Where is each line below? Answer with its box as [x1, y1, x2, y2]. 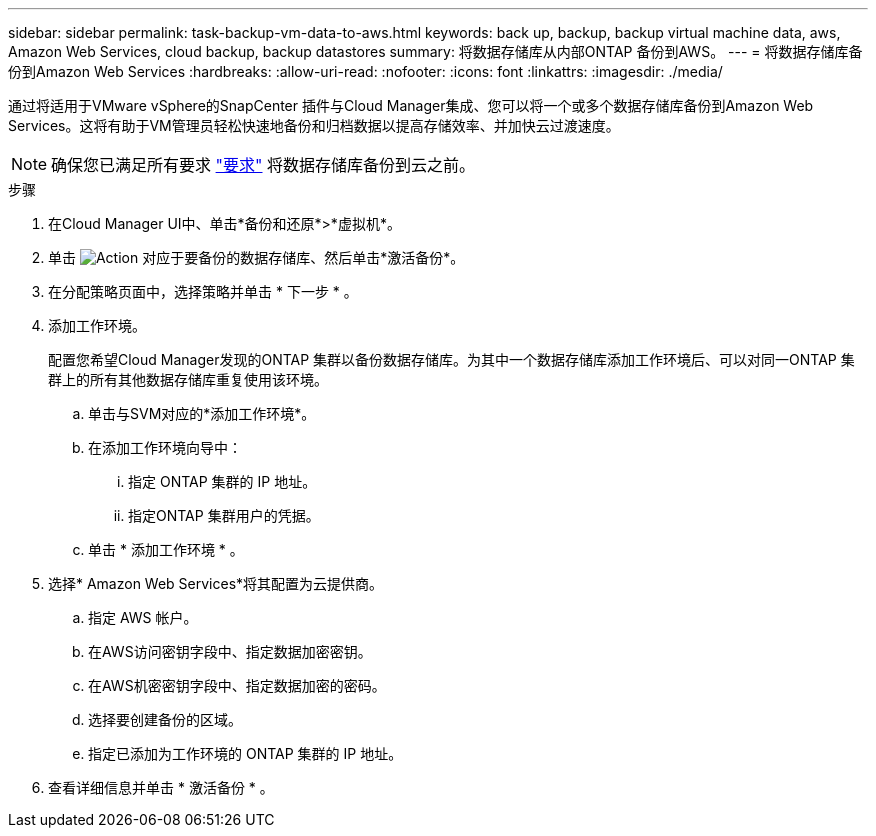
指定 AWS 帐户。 [88, 609, 198, 626]
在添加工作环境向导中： [88, 439, 242, 456]
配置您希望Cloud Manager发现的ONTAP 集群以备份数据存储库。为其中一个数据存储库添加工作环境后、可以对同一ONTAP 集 [48, 351, 855, 368]
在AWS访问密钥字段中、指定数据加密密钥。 [88, 643, 372, 660]
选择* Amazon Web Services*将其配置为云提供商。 [48, 575, 384, 592]
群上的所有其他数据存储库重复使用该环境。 [48, 371, 328, 388]
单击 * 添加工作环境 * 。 [88, 541, 244, 558]
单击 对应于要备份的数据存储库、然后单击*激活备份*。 [48, 249, 465, 266]
